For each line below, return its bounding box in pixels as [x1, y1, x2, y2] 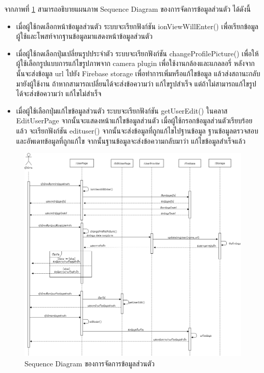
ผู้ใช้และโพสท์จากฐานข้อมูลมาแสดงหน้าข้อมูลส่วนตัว [16, 31, 153, 41]
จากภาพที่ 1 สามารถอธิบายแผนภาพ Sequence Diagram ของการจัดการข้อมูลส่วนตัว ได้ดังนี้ [4, 4, 251, 14]
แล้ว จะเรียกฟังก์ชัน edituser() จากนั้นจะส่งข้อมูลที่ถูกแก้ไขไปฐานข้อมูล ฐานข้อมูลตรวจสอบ [16, 125, 258, 136]
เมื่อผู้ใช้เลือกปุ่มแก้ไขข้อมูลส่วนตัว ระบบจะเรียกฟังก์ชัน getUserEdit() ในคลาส [16, 105, 228, 116]
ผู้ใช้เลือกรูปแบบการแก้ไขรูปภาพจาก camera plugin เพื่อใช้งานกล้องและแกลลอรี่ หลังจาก [16, 58, 255, 69]
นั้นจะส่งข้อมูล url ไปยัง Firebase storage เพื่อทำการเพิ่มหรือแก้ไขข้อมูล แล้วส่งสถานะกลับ [16, 68, 260, 78]
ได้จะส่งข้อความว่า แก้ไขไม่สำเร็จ [16, 88, 102, 99]
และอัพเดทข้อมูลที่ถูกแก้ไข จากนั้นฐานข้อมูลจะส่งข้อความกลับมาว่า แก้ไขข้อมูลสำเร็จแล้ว [16, 135, 246, 146]
